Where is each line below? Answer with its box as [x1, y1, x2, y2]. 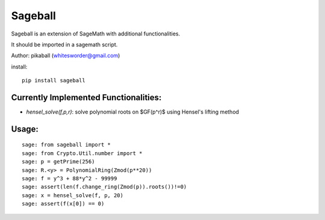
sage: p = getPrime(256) [22, 158, 95, 165]
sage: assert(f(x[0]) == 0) [22, 200, 105, 207]
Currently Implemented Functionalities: [11, 92, 162, 102]
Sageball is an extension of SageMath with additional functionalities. [11, 30, 181, 37]
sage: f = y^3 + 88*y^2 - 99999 [22, 175, 117, 182]
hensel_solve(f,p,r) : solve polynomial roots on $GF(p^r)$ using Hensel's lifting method [26, 108, 240, 115]
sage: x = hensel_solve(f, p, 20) [22, 192, 123, 198]
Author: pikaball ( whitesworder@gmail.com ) [11, 52, 120, 60]
